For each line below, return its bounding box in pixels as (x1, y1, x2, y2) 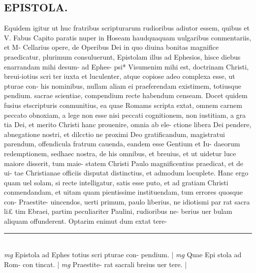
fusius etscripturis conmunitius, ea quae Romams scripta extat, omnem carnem (4, 100, 242, 110)
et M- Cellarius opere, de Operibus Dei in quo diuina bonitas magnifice (4, 42, 219, 52)
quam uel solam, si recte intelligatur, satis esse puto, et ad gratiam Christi (4, 177, 228, 187)
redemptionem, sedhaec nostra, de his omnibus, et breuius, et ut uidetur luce (4, 148, 236, 158)
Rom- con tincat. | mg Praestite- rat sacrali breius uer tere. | (4, 259, 187, 269)
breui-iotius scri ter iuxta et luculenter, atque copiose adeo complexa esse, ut (4, 71, 235, 81)
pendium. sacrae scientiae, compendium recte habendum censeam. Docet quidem (4, 90, 248, 101)
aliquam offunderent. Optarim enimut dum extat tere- (4, 216, 167, 226)
